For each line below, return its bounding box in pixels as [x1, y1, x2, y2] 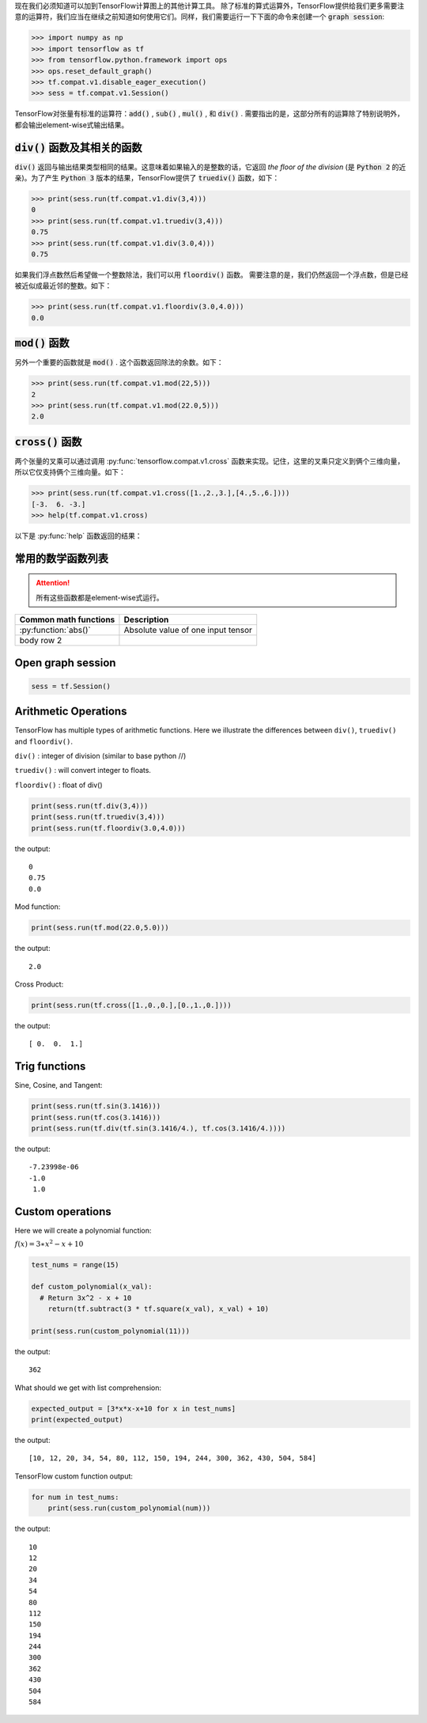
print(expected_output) [31, 1415, 124, 1424]
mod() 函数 [14, 336, 70, 350]
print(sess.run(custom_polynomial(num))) [47, 1504, 211, 1513]
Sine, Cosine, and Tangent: [14, 1081, 103, 1090]
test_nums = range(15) [31, 1260, 119, 1269]
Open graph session [14, 656, 116, 669]
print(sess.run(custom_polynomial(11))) [31, 1326, 190, 1335]
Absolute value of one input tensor [123, 625, 253, 636]
